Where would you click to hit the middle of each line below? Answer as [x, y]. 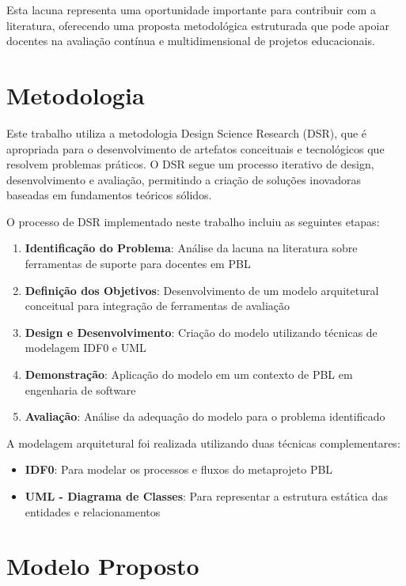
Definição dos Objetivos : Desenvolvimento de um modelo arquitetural [202, 290]
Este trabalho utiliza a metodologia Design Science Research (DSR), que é [187, 132]
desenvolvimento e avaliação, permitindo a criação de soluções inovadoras [184, 179]
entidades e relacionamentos [93, 511]
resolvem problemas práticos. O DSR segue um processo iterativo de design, [190, 164]
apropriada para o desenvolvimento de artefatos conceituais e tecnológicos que [195, 148]
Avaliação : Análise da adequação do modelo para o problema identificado [205, 416]
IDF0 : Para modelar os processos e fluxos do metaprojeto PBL [179, 469]
